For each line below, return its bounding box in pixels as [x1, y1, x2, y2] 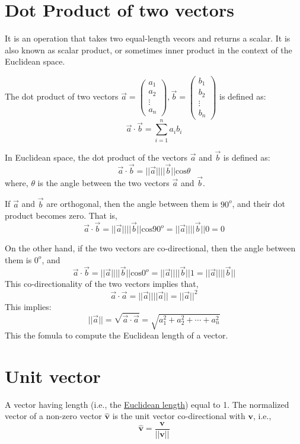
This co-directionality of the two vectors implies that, [5, 277, 199, 290]
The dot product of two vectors [5, 90, 119, 103]
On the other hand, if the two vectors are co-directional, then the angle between [5, 242, 296, 254]
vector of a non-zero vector [5, 410, 102, 422]
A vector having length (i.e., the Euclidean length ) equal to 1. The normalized [5, 398, 289, 410]
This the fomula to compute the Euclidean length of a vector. [5, 329, 228, 341]
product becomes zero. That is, [5, 209, 117, 222]
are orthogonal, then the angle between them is [46, 197, 218, 210]
